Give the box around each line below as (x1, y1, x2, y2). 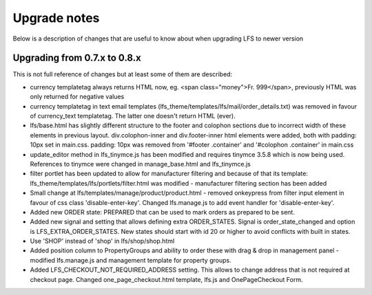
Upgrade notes (12, 10, 100, 25)
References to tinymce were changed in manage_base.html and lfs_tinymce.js (30, 160, 251, 168)
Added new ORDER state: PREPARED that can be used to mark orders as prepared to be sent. (30, 208, 296, 216)
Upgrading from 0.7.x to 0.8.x (12, 52, 141, 64)
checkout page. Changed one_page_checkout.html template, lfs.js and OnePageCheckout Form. (30, 275, 303, 283)
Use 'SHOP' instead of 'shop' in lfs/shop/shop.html (30, 237, 175, 245)
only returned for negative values (30, 93, 125, 101)
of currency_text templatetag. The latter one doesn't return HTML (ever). (30, 112, 236, 120)
